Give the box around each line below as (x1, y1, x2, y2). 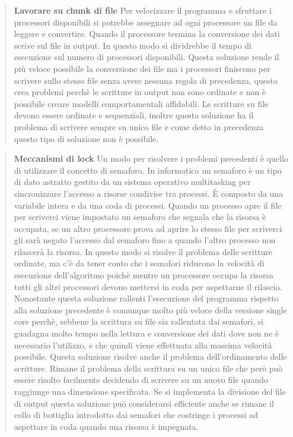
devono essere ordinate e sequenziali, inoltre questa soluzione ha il (14, 109, 254, 121)
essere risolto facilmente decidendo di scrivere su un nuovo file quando (14, 373, 268, 386)
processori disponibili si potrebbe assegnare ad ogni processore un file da (14, 15, 278, 28)
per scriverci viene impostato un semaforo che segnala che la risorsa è (14, 210, 266, 223)
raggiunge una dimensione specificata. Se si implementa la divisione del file (14, 385, 286, 397)
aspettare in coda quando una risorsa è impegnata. (14, 420, 199, 432)
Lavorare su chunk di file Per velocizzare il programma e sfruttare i (14, 4, 272, 16)
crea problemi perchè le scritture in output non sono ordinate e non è (14, 86, 266, 98)
